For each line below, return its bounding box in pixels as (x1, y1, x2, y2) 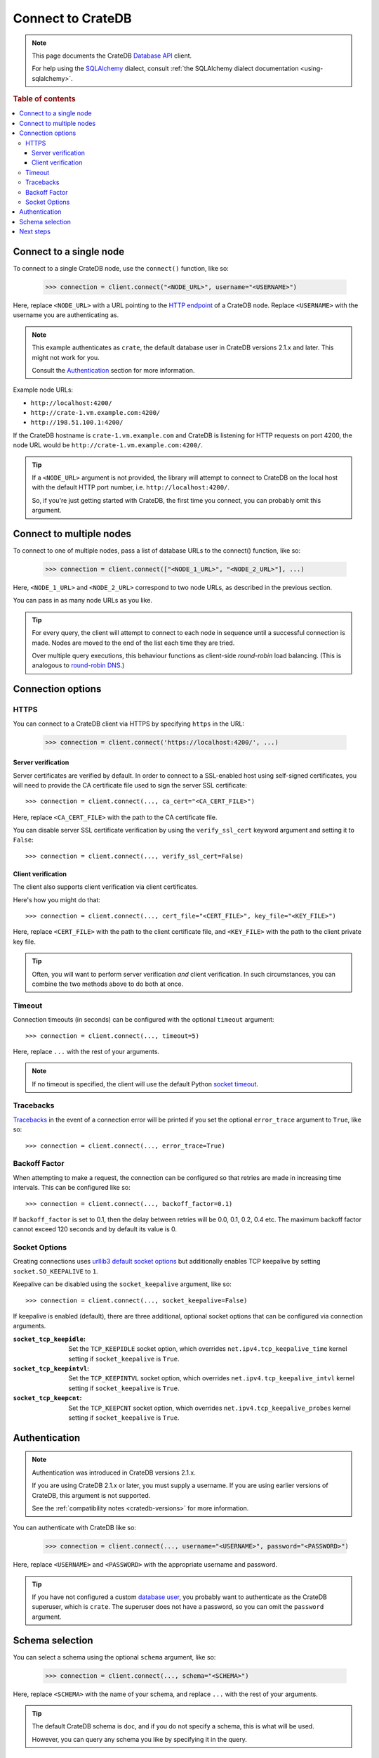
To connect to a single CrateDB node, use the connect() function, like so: (13, 264, 230, 272)
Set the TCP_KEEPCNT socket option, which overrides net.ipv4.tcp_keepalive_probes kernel (68, 1404, 351, 1412)
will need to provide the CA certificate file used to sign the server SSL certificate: (13, 781, 247, 789)
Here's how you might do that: (13, 895, 101, 904)
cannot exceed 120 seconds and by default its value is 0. (13, 1225, 178, 1233)
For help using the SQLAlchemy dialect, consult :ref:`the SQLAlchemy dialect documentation (32, 64, 299, 73)
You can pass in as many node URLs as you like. (13, 596, 153, 605)
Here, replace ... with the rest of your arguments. (13, 1047, 160, 1056)
